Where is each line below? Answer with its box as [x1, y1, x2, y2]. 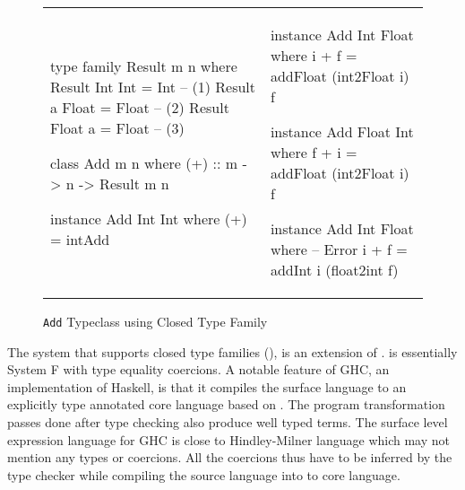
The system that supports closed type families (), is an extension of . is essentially [7, 342, 458, 361]
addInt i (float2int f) [270, 259, 399, 280]
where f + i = [270, 142, 357, 162]
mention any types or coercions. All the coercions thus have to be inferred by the [7, 448, 452, 467]
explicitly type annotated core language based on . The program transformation [7, 395, 445, 414]
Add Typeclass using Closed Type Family [43, 312, 268, 330]
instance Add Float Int [270, 121, 414, 142]
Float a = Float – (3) [50, 117, 185, 138]
